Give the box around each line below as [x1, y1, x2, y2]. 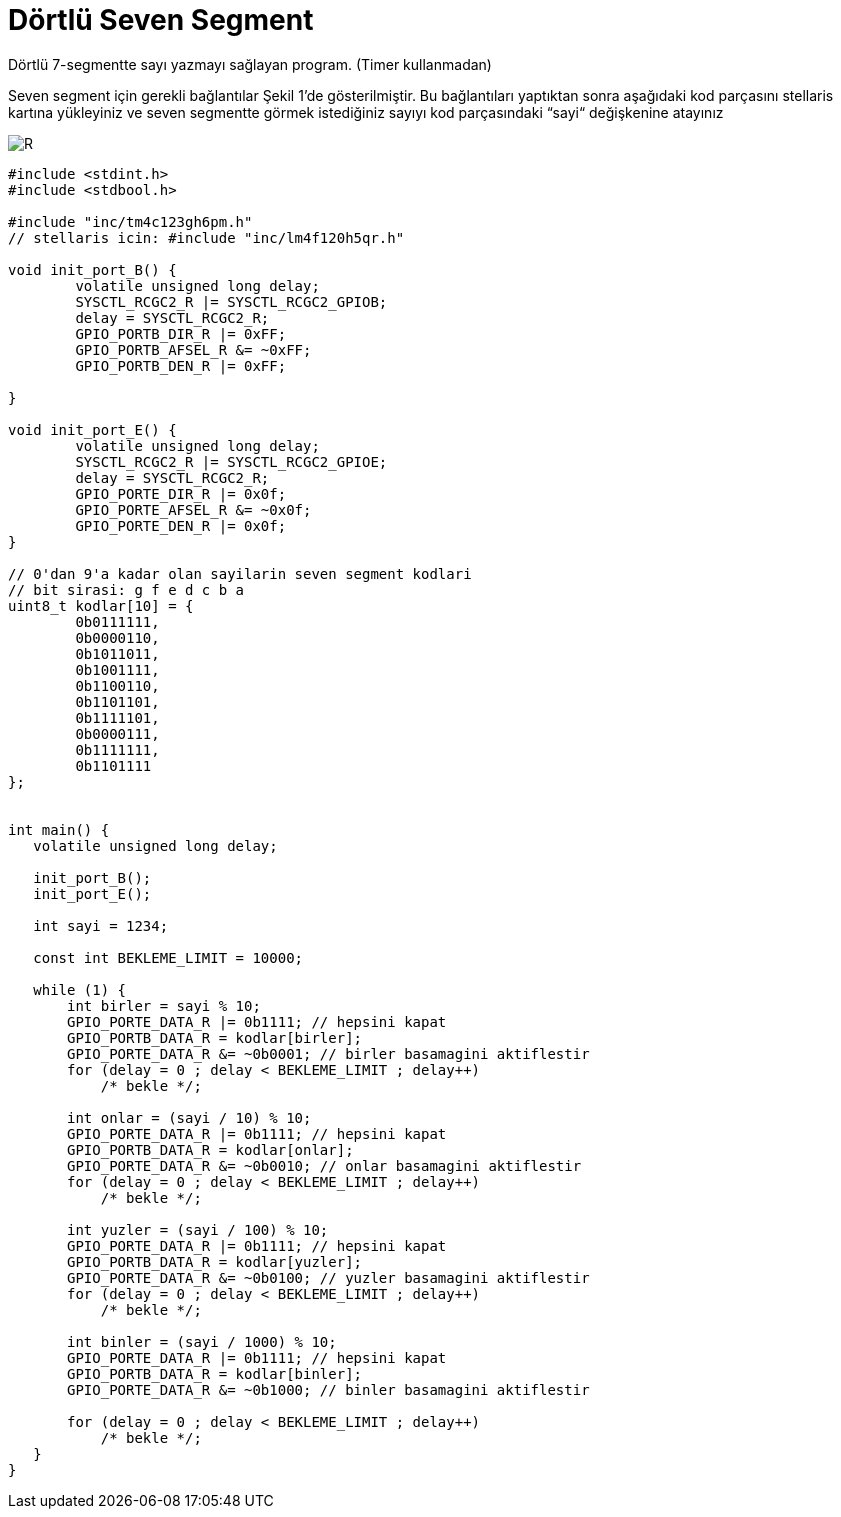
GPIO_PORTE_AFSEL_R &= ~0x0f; [75, 501, 312, 518]
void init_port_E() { [8, 421, 177, 438]
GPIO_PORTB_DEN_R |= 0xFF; [75, 357, 287, 374]
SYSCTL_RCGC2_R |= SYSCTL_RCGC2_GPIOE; [75, 453, 388, 470]
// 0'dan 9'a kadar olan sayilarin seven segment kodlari [8, 565, 472, 582]
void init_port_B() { [8, 261, 177, 278]
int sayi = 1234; [33, 917, 169, 934]
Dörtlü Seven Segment [8, 3, 314, 37]
